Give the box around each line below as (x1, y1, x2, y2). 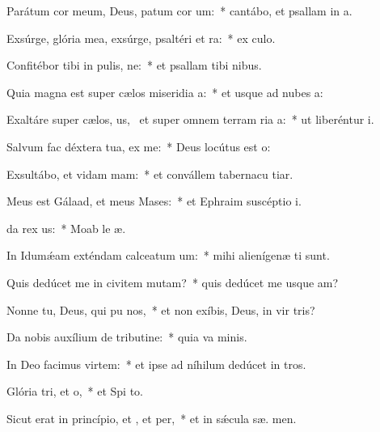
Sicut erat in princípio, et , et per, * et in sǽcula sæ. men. (6, 409, 297, 426)
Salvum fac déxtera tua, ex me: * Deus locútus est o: (6, 138, 271, 155)
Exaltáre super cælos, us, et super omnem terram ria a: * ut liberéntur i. (6, 111, 374, 128)
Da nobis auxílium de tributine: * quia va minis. (6, 328, 247, 345)
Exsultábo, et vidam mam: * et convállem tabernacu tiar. (6, 165, 293, 182)
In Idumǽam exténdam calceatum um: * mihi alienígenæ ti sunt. (6, 247, 330, 264)
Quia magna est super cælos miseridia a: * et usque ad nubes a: (6, 83, 323, 100)
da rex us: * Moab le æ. (6, 219, 126, 236)
